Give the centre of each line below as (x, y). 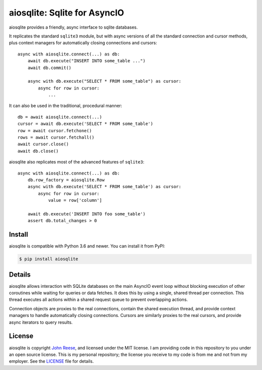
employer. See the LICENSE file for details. (51, 361)
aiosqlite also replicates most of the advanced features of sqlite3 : (77, 162)
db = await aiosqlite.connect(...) (60, 117)
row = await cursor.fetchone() (55, 131)
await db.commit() (49, 68)
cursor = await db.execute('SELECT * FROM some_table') (85, 124)
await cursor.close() (43, 144)
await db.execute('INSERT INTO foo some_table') (86, 214)
